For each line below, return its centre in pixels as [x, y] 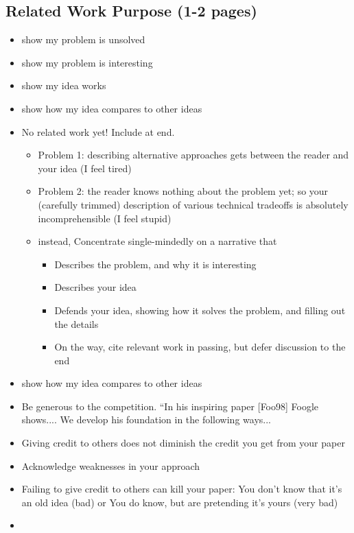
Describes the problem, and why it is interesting [155, 264]
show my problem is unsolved [83, 39]
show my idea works [64, 85]
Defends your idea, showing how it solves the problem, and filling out [200, 310]
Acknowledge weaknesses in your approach [111, 465]
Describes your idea [95, 287]
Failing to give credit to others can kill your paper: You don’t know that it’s [182, 489]
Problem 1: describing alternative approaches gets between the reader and [193, 155]
